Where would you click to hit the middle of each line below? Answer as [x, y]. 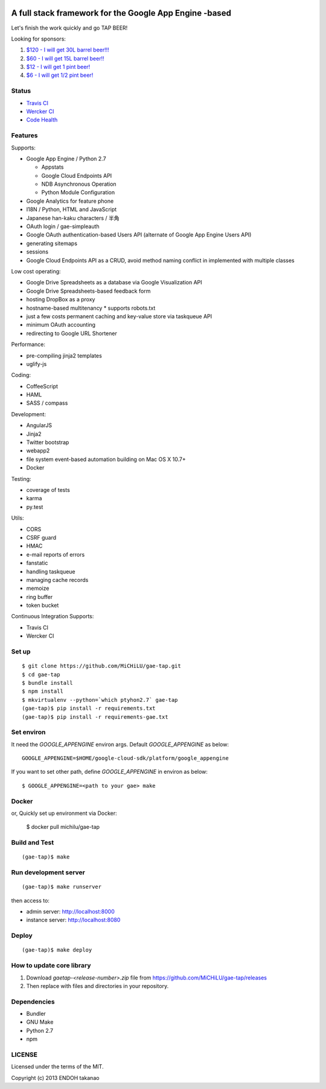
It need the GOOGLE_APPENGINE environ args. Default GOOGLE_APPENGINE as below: [120, 744]
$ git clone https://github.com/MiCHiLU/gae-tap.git [101, 666]
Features [24, 136]
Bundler [36, 1014]
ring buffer [40, 597]
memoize [38, 588]
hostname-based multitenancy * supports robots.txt [91, 308]
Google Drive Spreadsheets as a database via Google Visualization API [114, 283]
